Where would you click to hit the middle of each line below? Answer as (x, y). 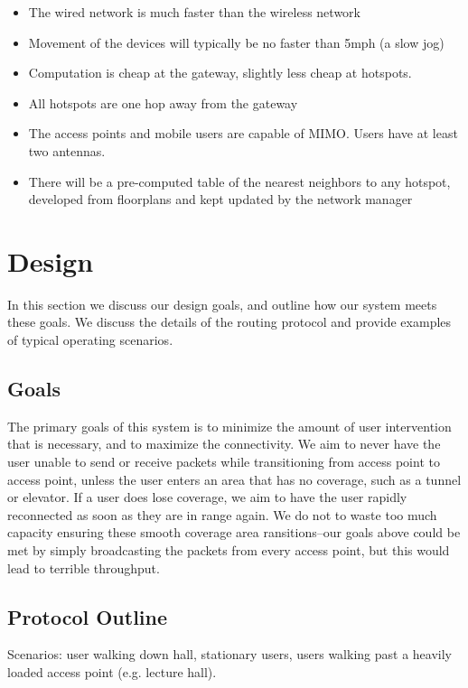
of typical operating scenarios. (90, 340)
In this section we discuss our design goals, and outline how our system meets (222, 304)
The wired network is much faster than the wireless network (194, 12)
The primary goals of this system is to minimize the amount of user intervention (229, 426)
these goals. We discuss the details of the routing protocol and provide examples (229, 322)
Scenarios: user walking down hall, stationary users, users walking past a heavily (229, 654)
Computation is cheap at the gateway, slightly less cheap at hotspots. (220, 73)
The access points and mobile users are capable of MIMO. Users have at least (243, 133)
